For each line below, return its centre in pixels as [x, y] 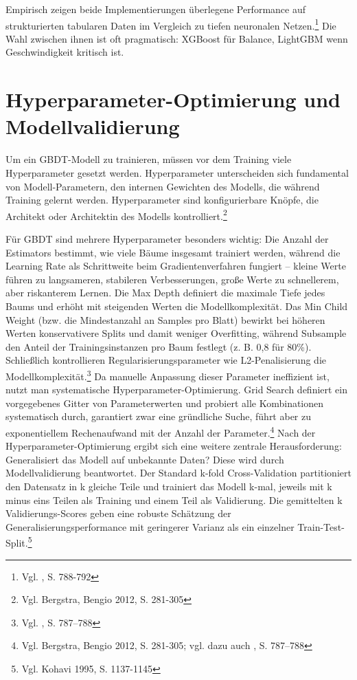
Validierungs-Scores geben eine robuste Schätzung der [118, 513]
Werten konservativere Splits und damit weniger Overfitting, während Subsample [176, 333]
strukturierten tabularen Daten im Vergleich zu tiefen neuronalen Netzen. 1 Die [171, 24]
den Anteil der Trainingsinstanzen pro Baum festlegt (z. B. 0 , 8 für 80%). [159, 346]
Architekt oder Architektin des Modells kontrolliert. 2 [116, 215]
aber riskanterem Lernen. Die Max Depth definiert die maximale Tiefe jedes [165, 293]
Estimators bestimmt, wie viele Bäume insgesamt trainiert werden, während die [173, 252]
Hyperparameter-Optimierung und [173, 99]
